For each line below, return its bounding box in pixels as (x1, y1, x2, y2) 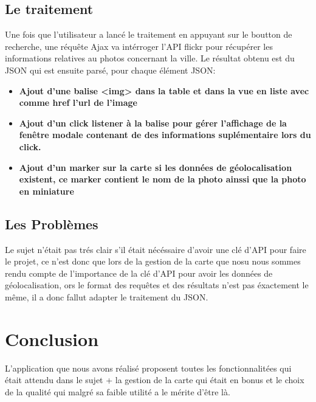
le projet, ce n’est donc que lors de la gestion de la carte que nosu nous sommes (5, 255, 301, 268)
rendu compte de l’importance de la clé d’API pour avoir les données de (5, 266, 273, 279)
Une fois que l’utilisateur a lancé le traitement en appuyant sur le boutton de (5, 28, 292, 41)
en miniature (19, 184, 74, 197)
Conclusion (5, 326, 99, 351)
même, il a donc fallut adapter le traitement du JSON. (5, 290, 208, 303)
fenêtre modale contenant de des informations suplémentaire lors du (19, 128, 311, 141)
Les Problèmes (5, 214, 98, 233)
